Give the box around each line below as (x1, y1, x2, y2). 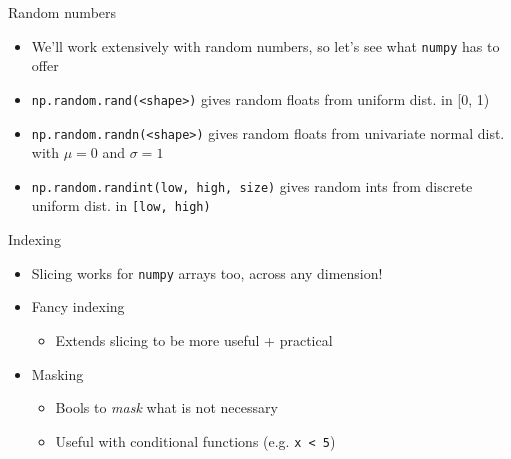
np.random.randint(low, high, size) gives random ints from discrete (31, 175, 473, 196)
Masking (31, 363, 84, 384)
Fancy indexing (31, 296, 125, 317)
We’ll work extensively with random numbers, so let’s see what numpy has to (31, 35, 500, 56)
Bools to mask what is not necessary (55, 397, 278, 418)
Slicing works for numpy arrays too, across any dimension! (31, 262, 383, 283)
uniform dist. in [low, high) (31, 195, 211, 216)
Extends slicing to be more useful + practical (55, 329, 333, 350)
